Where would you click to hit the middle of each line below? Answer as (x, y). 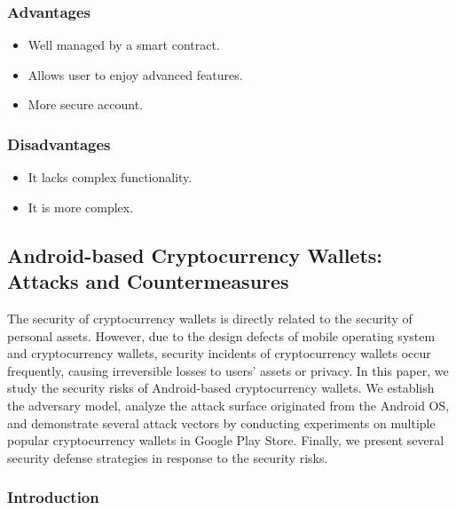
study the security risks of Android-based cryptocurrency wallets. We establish (221, 388)
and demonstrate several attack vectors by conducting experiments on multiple (221, 422)
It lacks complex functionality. (110, 177)
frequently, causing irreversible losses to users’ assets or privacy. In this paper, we (228, 370)
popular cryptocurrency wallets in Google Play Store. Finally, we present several (226, 440)
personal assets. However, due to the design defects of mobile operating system (221, 335)
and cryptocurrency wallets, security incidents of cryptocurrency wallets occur (219, 353)
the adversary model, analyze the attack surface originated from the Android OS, (228, 405)
